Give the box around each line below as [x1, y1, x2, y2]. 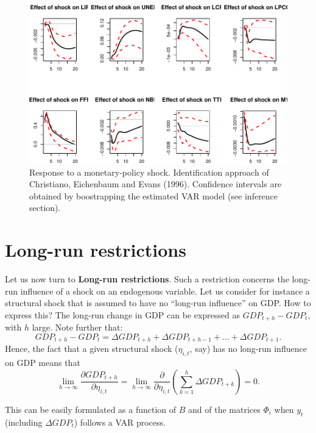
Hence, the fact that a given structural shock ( [5, 342, 178, 355]
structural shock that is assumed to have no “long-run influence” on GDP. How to [5, 296, 311, 309]
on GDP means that [5, 356, 80, 369]
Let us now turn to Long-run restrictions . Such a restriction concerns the [5, 273, 289, 285]
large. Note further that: [32, 321, 123, 334]
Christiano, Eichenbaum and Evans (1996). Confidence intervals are [29, 177, 282, 190]
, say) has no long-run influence [189, 342, 307, 355]
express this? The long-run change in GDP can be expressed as [5, 308, 241, 321]
